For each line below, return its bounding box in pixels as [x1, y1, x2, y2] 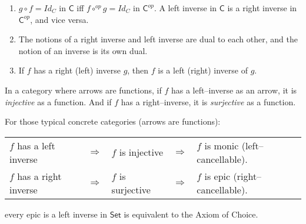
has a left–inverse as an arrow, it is [171, 83, 297, 96]
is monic [204, 138, 239, 152]
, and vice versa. [30, 13, 89, 25]
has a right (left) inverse [34, 64, 121, 76]
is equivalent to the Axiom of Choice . [124, 208, 258, 220]
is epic [204, 169, 231, 183]
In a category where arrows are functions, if [5, 83, 162, 96]
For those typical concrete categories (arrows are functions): [5, 115, 221, 128]
